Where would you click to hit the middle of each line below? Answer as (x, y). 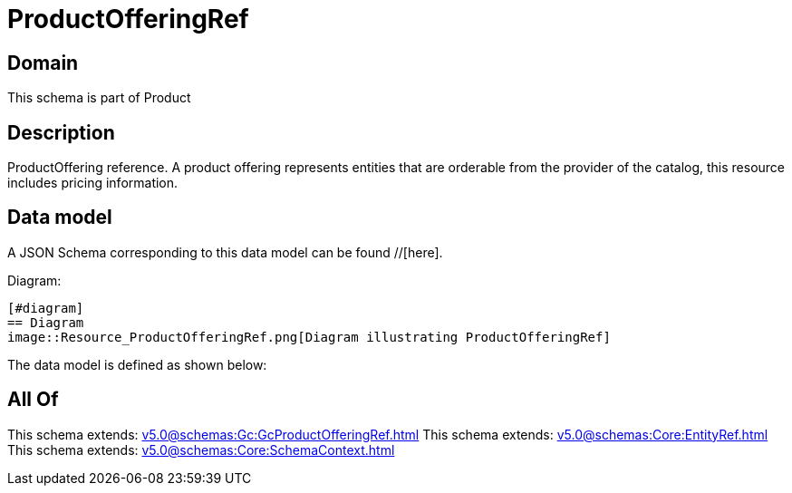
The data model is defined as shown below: (137, 364)
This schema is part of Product (99, 98)
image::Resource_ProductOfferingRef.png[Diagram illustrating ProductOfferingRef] (309, 337)
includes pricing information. (93, 183)
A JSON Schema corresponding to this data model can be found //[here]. (225, 252)
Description (61, 132)
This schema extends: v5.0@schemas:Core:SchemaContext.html (201, 449)
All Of (33, 400)
